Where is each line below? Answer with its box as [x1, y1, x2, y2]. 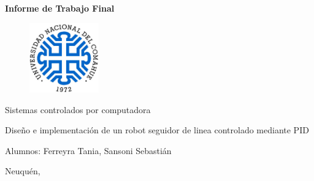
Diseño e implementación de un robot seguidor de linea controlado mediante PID [5, 124, 309, 136]
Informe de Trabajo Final [5, 2, 115, 14]
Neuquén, [5, 164, 40, 177]
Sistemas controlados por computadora [5, 103, 151, 116]
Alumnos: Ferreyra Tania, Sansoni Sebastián [5, 144, 172, 157]
